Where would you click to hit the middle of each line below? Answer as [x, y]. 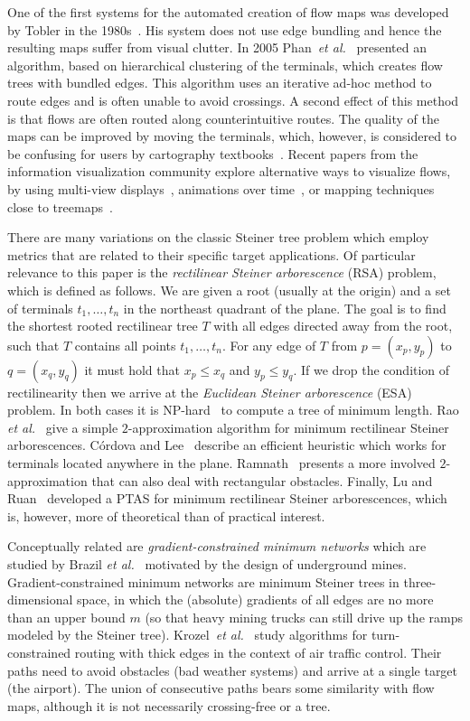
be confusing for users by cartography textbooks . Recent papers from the [213, 153]
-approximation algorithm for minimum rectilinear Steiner [288, 427]
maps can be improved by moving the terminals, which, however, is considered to [232, 136]
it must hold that [132, 369]
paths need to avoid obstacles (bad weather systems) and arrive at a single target [233, 670]
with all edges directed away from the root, [333, 326]
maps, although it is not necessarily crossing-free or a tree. [169, 705]
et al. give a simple [63, 427]
